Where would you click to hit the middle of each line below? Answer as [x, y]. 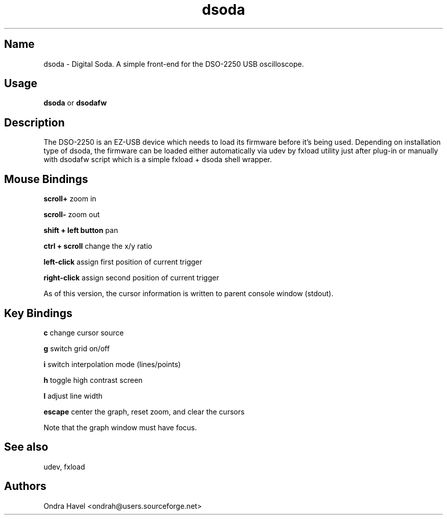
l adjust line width [73, 396]
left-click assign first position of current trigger [123, 262]
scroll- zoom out [72, 215]
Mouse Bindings [46, 179]
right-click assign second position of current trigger [131, 278]
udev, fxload [64, 466]
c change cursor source [84, 332]
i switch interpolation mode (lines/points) [112, 364]
